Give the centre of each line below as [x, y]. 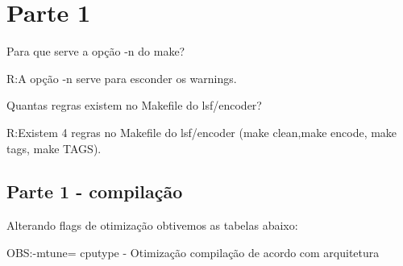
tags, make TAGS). [54, 148]
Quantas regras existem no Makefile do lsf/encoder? [134, 105]
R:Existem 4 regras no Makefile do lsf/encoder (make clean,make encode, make [202, 132]
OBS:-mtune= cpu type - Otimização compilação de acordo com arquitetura [193, 252]
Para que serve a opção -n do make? [96, 51]
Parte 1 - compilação [95, 191]
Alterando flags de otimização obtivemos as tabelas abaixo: [152, 225]
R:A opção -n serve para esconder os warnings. [122, 78]
